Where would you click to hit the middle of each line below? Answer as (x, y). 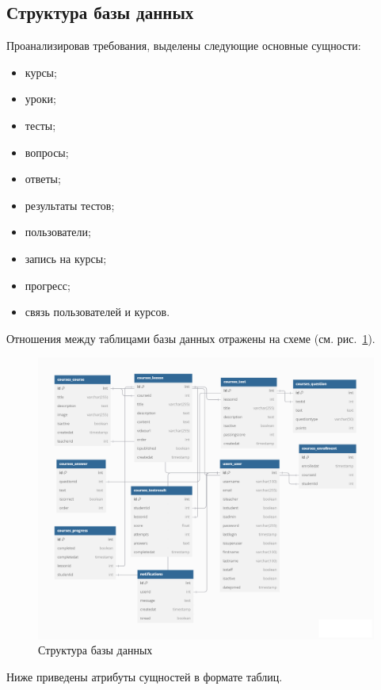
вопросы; (47, 152)
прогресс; (48, 285)
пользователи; (58, 232)
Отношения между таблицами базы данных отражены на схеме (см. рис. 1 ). (191, 338)
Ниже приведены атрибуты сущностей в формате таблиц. (145, 676)
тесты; (40, 125)
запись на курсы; (66, 258)
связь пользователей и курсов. (97, 312)
